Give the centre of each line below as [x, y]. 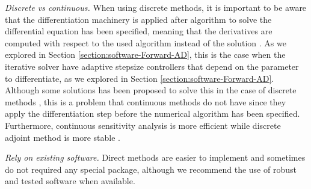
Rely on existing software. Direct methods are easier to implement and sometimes [155, 157]
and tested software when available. [70, 181]
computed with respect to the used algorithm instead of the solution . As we [146, 42]
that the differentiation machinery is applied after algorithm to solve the [138, 19]
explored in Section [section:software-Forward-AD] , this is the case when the [145, 54]
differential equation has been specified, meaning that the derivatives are [139, 31]
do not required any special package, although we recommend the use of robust [151, 169]
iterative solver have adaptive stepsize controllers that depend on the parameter [152, 66]
